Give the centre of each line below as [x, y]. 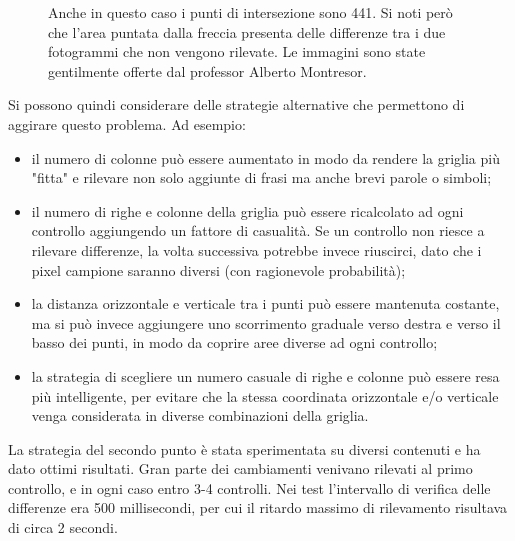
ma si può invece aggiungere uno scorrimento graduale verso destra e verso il [266, 322]
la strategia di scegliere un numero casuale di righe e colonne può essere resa [265, 375]
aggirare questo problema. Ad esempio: [127, 123]
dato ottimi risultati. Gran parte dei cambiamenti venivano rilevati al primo [240, 468]
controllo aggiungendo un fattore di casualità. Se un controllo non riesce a [258, 230]
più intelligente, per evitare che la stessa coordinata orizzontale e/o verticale [265, 395]
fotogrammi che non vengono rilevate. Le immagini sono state [237, 51]
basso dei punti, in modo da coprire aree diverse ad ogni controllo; [234, 342]
